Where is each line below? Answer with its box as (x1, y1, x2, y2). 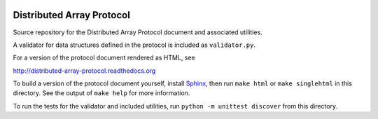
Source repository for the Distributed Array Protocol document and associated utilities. (13, 28, 262, 36)
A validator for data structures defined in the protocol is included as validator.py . (13, 41, 255, 49)
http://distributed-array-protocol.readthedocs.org (13, 66, 156, 75)
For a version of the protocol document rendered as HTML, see (13, 53, 195, 62)
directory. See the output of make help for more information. (13, 89, 190, 97)
